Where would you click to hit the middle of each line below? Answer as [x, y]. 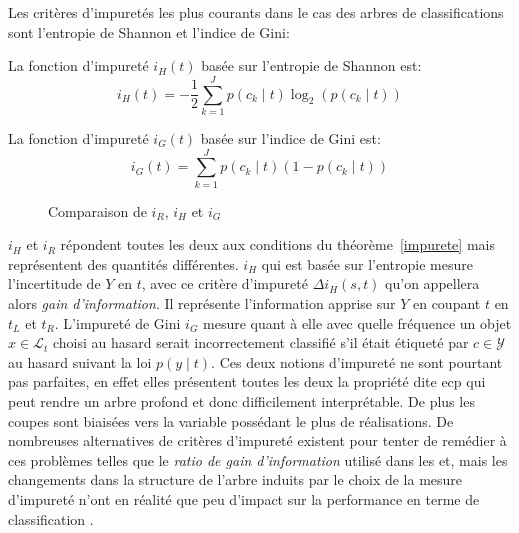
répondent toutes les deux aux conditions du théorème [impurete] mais [277, 244]
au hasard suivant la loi [80, 361]
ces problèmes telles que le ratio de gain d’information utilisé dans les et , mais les [258, 459]
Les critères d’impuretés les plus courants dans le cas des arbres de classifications [256, 12]
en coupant [446, 303]
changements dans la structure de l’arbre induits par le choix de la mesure [235, 479]
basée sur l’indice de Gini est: [290, 137]
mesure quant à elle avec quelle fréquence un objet [357, 322]
